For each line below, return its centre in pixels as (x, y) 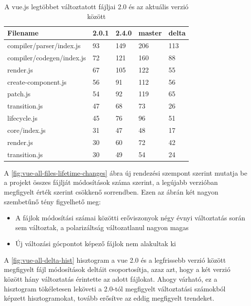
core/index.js (27, 130)
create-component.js (37, 81)
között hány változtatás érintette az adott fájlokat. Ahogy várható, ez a (111, 279)
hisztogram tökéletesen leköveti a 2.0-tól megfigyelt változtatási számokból (115, 288)
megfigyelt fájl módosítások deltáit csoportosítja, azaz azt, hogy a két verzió (117, 269)
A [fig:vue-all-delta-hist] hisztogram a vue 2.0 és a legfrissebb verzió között (115, 260)
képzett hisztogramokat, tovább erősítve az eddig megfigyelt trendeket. (109, 298)
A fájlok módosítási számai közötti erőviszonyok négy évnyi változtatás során (130, 218)
